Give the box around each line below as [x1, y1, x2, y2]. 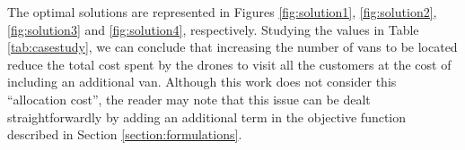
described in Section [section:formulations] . [7, 125, 242, 144]
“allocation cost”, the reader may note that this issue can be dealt [7, 89, 371, 108]
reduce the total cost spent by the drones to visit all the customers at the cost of [7, 54, 452, 73]
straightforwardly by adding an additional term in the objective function [7, 107, 407, 126]
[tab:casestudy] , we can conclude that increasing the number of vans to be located [7, 37, 458, 56]
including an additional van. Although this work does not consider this [7, 72, 397, 91]
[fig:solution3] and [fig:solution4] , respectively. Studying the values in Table [7, 20, 419, 38]
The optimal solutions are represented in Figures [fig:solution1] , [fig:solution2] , [7, 3, 437, 21]
